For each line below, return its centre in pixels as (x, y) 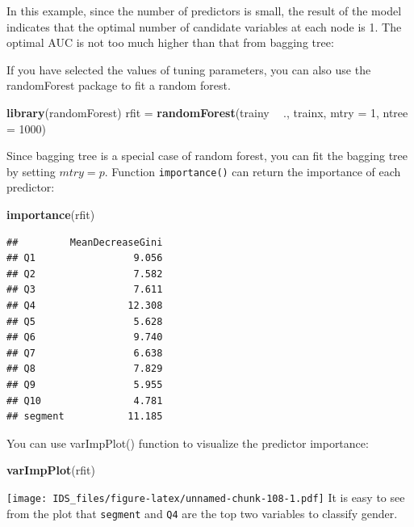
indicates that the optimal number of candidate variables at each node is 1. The (204, 26)
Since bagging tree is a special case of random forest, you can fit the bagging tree (207, 156)
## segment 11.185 (85, 417)
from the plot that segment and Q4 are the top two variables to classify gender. (202, 513)
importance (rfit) (51, 214)
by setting (31, 171)
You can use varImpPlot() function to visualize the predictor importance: (188, 443)
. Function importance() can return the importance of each (253, 171)
